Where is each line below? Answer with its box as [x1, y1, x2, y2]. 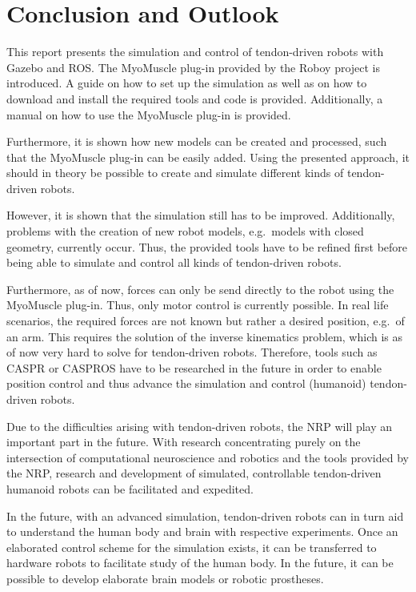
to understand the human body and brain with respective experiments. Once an [6, 523, 398, 540]
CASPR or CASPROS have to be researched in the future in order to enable [6, 359, 382, 376]
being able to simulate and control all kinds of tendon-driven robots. [6, 254, 342, 271]
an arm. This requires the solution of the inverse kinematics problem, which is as [6, 328, 402, 344]
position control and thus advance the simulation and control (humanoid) [6, 375, 366, 392]
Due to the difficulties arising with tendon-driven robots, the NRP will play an [6, 417, 393, 434]
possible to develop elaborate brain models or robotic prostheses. [6, 570, 324, 586]
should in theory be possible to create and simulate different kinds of [6, 164, 344, 181]
